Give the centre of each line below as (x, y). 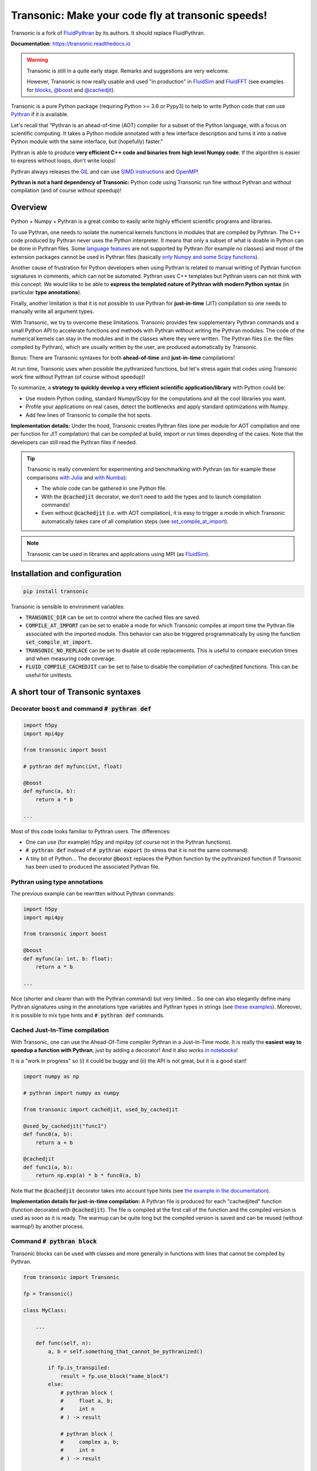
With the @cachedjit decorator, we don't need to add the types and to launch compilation (151, 497)
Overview (29, 207)
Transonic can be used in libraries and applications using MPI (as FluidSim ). (118, 554)
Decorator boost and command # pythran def (81, 709)
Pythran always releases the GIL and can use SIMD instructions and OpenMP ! (105, 171)
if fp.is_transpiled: (79, 1368)
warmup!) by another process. (48, 1226)
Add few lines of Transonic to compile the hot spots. (89, 415)
